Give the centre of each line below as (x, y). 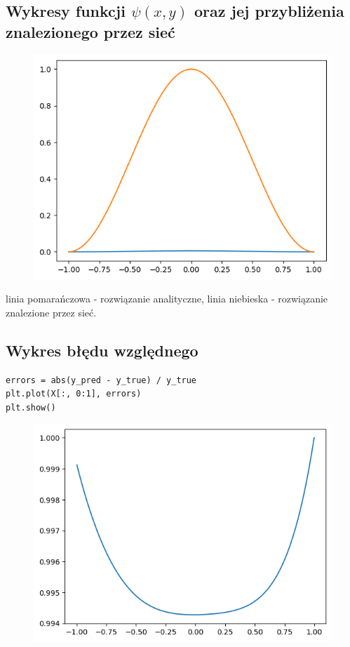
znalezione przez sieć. (51, 312)
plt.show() (31, 407)
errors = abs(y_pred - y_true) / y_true (101, 380)
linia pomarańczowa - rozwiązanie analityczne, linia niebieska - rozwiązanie (167, 299)
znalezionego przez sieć (90, 31)
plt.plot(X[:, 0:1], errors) (74, 394)
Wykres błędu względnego (102, 350)
